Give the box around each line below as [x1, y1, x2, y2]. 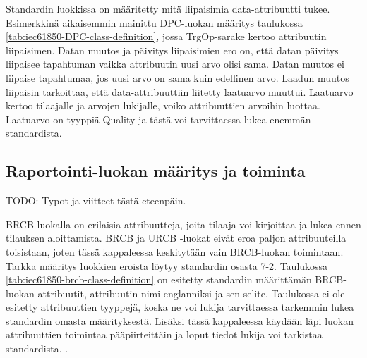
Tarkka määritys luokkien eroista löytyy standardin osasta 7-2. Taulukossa [6, 258, 328, 273]
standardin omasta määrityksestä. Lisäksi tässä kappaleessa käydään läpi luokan [6, 313, 354, 328]
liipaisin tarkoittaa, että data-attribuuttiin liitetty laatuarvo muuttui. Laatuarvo [6, 84, 354, 99]
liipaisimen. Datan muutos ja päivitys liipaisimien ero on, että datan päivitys [6, 42, 339, 57]
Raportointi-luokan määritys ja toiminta [6, 160, 306, 182]
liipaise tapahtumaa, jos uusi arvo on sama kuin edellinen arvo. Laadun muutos [6, 70, 349, 85]
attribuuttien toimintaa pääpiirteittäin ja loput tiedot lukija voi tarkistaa [6, 327, 323, 342]
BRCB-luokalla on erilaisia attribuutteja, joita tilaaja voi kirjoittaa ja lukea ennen [6, 216, 361, 231]
